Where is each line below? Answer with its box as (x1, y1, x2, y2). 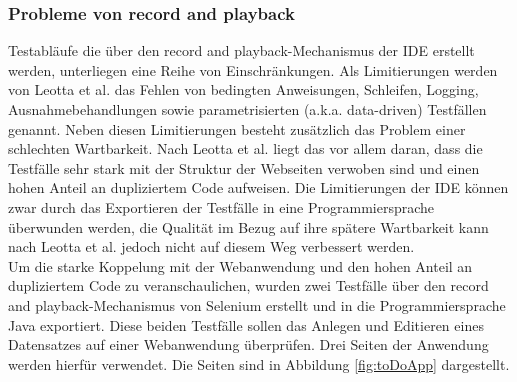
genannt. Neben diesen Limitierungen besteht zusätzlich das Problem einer (8, 118, 466, 139)
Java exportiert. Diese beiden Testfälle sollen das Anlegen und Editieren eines (8, 314, 484, 335)
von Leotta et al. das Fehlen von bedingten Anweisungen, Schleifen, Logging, (8, 79, 479, 100)
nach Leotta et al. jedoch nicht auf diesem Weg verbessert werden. (8, 236, 415, 257)
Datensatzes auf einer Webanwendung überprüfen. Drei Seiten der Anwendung (8, 334, 489, 355)
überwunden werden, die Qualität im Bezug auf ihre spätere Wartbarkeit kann (8, 216, 489, 237)
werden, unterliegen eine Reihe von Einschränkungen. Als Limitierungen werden (8, 59, 498, 80)
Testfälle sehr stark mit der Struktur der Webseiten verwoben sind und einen (8, 157, 480, 178)
